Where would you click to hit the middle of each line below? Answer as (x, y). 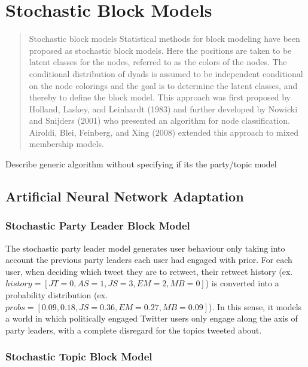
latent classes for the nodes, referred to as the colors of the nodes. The (158, 62)
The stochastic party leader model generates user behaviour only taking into (145, 248)
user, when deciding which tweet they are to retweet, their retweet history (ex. (149, 271)
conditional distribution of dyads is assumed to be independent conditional (166, 73)
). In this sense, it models (255, 306)
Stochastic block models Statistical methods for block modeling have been (164, 39)
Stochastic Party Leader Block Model (98, 226)
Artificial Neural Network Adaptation (125, 196)
